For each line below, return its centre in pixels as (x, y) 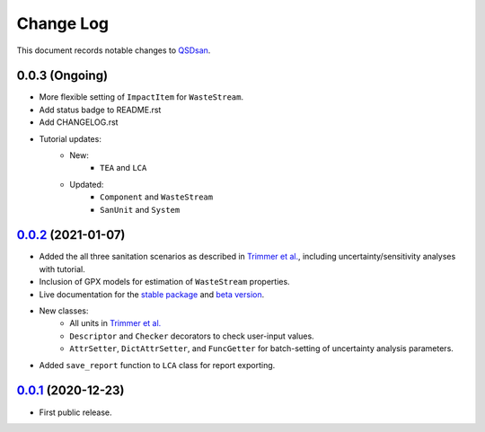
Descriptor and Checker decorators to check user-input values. (192, 336)
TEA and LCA (123, 168)
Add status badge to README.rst (100, 110)
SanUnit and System (140, 209)
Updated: (87, 184)
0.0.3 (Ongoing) (62, 76)
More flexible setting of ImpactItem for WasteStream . (141, 97)
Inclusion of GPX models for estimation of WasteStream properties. (165, 282)
